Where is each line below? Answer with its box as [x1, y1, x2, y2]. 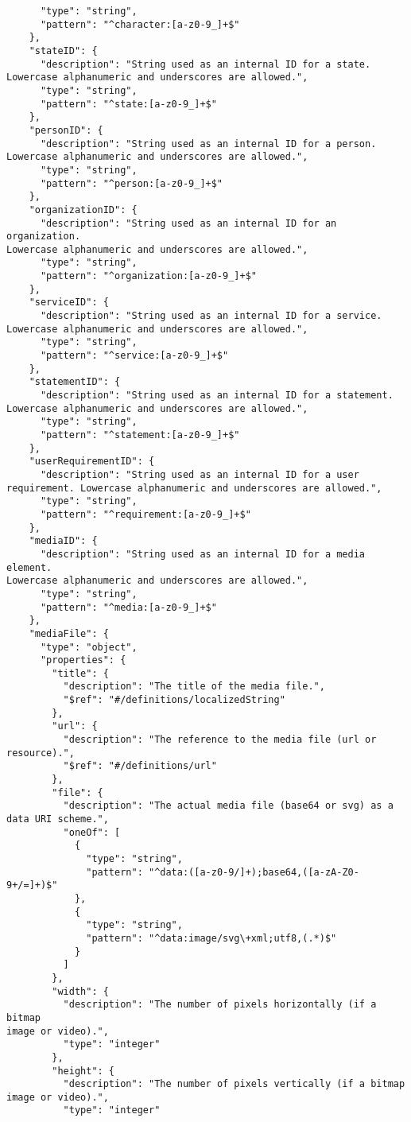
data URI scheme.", [6, 813, 109, 825]
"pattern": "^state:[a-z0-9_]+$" [40, 98, 217, 110]
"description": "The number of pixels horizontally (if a [63, 999, 377, 1011]
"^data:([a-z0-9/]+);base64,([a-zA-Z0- [148, 866, 359, 878]
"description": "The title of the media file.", [63, 681, 325, 693]
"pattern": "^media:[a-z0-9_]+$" [40, 601, 217, 613]
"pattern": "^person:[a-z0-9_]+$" [40, 177, 223, 189]
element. [6, 561, 52, 573]
